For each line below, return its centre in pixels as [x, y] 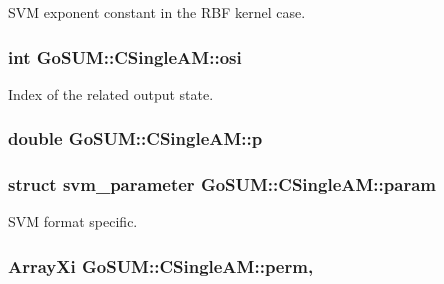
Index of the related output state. [111, 93]
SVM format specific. [73, 221]
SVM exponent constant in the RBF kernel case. [157, 12]
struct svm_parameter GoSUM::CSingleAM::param [222, 184]
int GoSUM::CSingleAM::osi [125, 56]
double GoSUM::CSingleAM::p [135, 138]
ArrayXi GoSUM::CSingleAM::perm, [161, 265]
